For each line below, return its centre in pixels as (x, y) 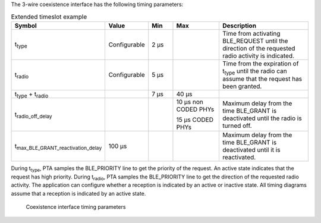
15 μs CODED (195, 120)
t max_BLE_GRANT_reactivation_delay (58, 147)
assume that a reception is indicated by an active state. (78, 193)
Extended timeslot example (49, 17)
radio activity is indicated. (258, 55)
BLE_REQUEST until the (255, 40)
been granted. (242, 86)
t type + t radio (32, 95)
